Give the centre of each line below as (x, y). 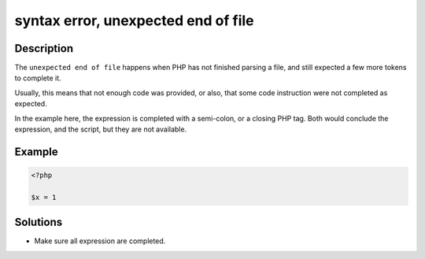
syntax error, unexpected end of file (134, 20)
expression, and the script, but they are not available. (101, 129)
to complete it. (38, 78)
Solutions (39, 222)
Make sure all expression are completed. (100, 241)
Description (44, 48)
